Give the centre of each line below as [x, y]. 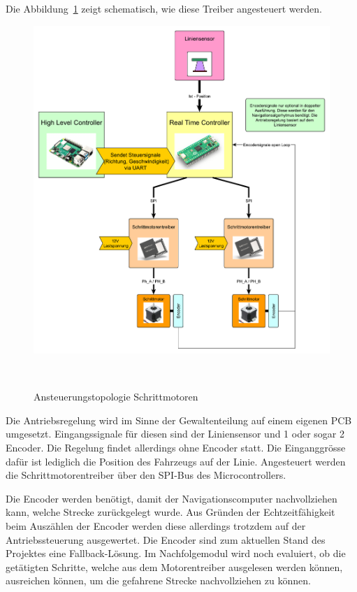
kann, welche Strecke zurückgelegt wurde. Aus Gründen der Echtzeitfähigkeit [170, 512]
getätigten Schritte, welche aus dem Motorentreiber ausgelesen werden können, [174, 566]
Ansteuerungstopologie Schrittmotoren [116, 397]
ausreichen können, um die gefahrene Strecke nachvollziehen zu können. [158, 580]
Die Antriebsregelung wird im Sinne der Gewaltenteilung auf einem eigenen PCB [179, 420]
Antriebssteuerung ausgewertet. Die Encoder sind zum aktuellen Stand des [166, 539]
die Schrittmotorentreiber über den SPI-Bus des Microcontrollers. [146, 475]
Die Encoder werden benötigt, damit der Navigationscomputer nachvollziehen [172, 498]
